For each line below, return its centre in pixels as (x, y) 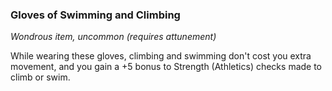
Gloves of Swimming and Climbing (95, 15)
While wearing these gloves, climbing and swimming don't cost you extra (161, 56)
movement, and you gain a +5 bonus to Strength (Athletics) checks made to (166, 67)
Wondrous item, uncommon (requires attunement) (113, 37)
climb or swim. (40, 77)
